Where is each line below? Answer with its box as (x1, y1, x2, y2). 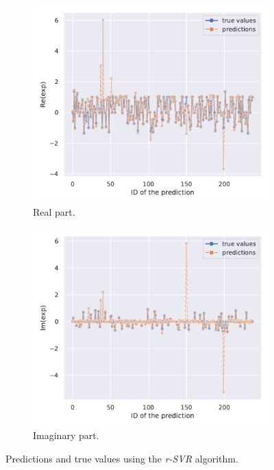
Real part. (33, 205, 75, 219)
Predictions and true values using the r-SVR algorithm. (5, 451, 238, 465)
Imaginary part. (33, 428, 99, 443)
